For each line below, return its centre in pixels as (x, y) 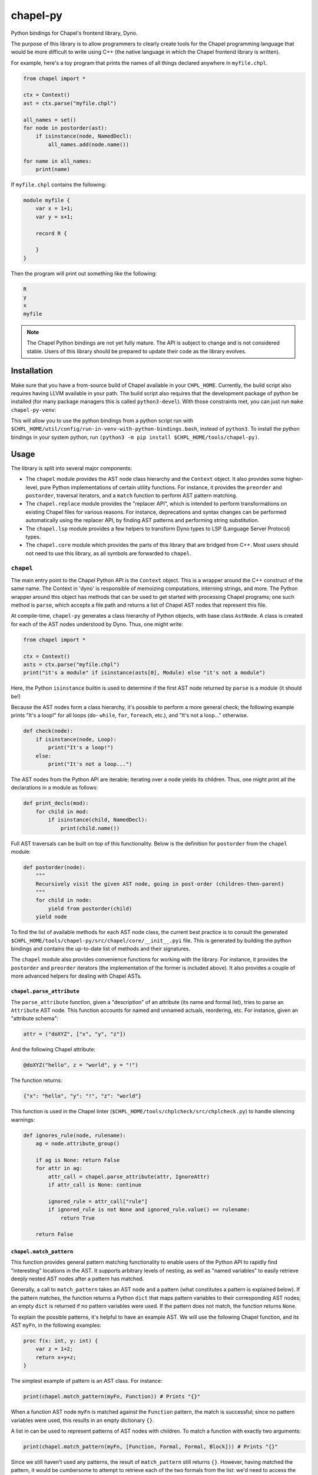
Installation (32, 371)
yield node (51, 917)
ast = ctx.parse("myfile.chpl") (70, 103)
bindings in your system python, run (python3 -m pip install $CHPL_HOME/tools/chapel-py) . (135, 437)
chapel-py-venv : (34, 409)
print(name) (53, 169)
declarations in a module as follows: (54, 788)
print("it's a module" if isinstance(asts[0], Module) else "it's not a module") (145, 673)
